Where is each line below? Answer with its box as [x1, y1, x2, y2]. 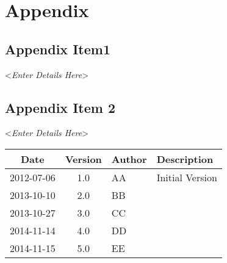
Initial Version [156, 170, 217, 184]
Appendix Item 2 [5, 98, 115, 117]
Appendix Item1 [5, 39, 110, 58]
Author [111, 151, 147, 166]
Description [156, 151, 214, 166]
